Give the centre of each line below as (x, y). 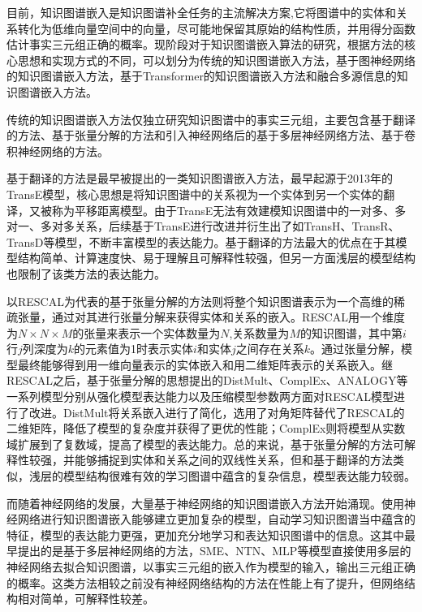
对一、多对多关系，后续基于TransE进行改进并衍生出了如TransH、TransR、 (203, 226)
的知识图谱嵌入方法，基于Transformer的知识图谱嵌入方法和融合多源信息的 (202, 76)
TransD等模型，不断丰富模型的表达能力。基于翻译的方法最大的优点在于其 (201, 241)
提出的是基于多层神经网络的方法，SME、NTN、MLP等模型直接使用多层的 (214, 551)
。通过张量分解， (355, 349)
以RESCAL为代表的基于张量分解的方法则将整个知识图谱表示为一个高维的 (200, 301)
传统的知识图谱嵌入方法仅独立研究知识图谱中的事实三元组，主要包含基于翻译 (211, 119)
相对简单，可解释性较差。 (86, 599)
